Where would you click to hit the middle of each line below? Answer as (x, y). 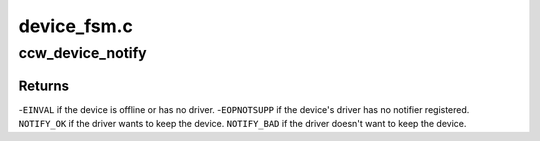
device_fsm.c (76, 26)
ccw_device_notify (82, 53)
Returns (44, 85)
